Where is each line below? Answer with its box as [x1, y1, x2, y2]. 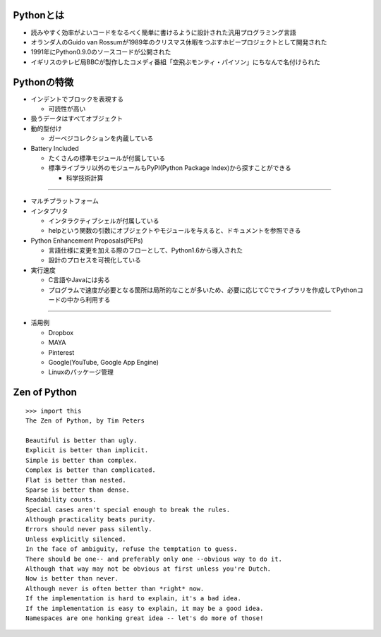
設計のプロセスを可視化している [48, 256, 141, 265]
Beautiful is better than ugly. [25, 436, 138, 444]
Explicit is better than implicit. [25, 447, 149, 454]
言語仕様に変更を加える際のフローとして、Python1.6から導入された [48, 246, 243, 255]
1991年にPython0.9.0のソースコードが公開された [30, 48, 171, 56]
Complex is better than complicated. [25, 466, 157, 474]
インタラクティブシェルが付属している [48, 216, 159, 225]
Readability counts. [25, 496, 97, 504]
